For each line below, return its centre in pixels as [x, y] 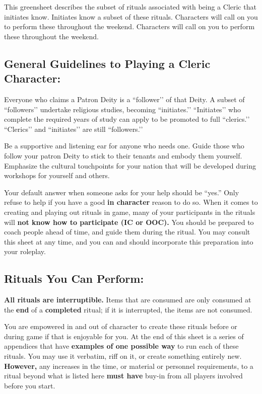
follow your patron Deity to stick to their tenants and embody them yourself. [123, 155]
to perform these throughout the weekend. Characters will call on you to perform [129, 26]
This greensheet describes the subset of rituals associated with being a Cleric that [130, 7]
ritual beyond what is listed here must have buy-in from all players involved [123, 376]
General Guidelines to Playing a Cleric [107, 63]
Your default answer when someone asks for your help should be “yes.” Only [122, 192]
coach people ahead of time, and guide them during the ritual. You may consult [127, 232]
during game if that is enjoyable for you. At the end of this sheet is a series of [124, 336]
